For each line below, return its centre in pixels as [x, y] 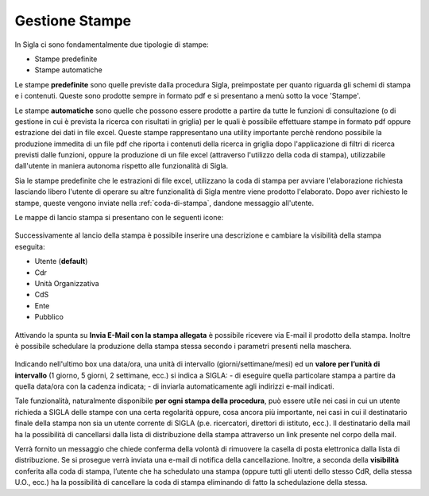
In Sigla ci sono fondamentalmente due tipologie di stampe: [112, 45]
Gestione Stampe [73, 21]
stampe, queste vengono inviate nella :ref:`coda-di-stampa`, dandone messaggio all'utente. [164, 203]
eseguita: [30, 246]
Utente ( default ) [61, 262]
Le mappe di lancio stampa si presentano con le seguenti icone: [119, 218]
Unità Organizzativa [67, 283]
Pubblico [49, 317]
